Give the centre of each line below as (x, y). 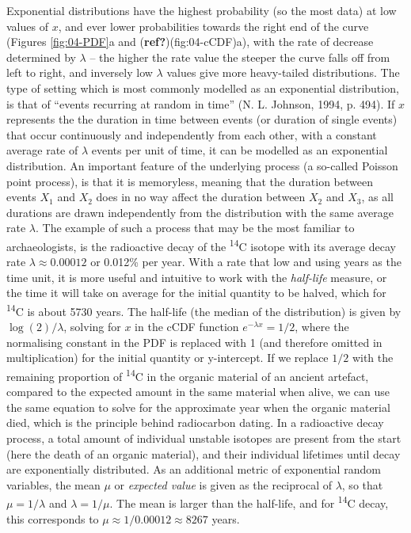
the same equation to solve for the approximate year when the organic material (198, 407)
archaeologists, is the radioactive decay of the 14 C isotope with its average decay (202, 245)
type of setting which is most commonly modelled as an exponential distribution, (203, 88)
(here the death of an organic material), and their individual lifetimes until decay (204, 453)
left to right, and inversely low (80, 72)
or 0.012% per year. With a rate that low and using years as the (246, 262)
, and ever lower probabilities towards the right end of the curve (213, 26)
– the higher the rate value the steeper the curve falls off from (240, 57)
